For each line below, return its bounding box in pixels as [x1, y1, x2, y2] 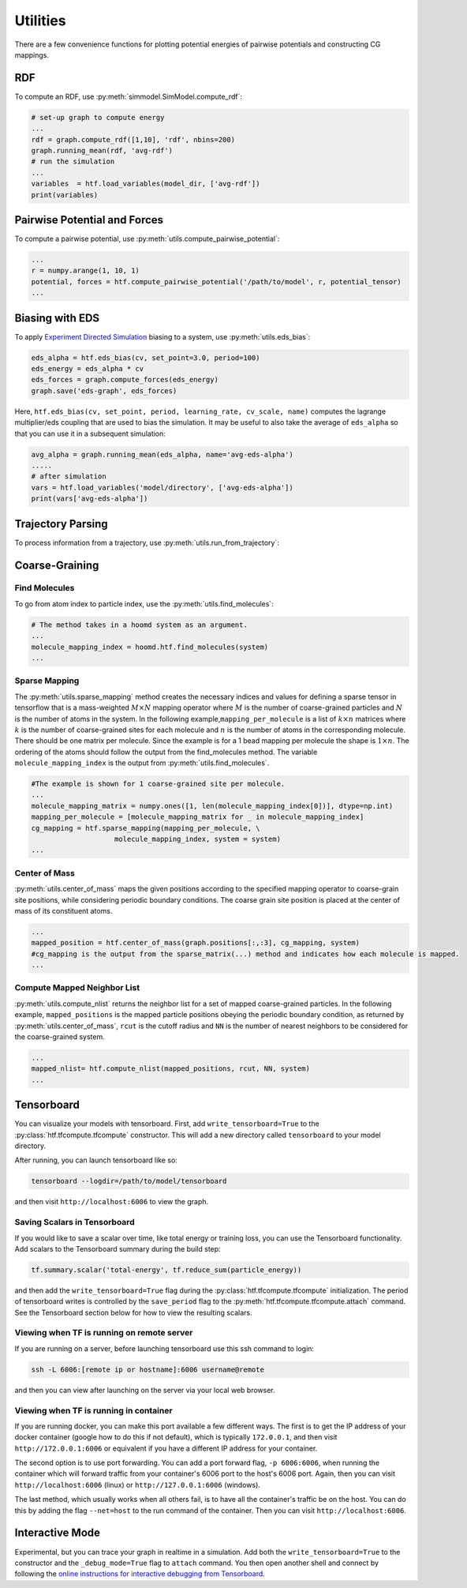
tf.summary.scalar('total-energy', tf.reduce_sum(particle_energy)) [31, 1265, 302, 1275]
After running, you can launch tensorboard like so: [14, 1155, 177, 1165]
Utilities [14, 12, 66, 29]
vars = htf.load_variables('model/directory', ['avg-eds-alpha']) [31, 482, 293, 492]
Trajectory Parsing [14, 517, 108, 531]
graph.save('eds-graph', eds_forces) [31, 386, 177, 395]
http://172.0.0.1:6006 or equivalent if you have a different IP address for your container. [14, 1443, 318, 1453]
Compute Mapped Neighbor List [14, 982, 140, 993]
